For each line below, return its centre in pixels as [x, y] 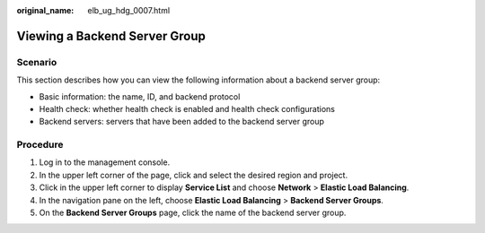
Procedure [40, 145]
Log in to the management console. [105, 162]
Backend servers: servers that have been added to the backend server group [182, 122]
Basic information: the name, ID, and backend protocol [140, 96]
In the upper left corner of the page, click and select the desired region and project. [194, 175]
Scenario [37, 62]
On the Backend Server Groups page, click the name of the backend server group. [193, 213]
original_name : [45, 10]
